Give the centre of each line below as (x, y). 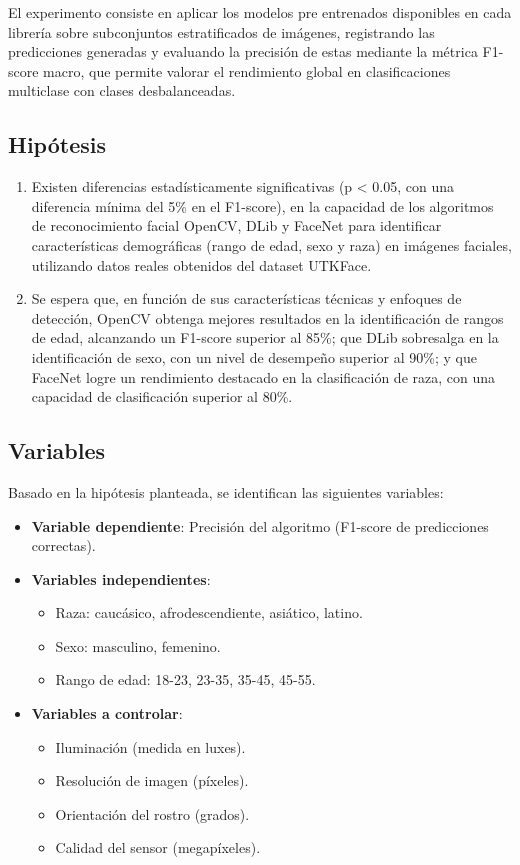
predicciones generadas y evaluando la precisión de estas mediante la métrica (243, 51)
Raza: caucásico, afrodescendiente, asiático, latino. (209, 612)
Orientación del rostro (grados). (152, 813)
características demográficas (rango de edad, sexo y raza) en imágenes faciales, (271, 244)
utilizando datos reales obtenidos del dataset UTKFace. (201, 264)
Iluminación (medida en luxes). (150, 746)
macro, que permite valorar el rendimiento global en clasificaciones (247, 70)
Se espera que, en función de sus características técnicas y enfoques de (246, 298)
